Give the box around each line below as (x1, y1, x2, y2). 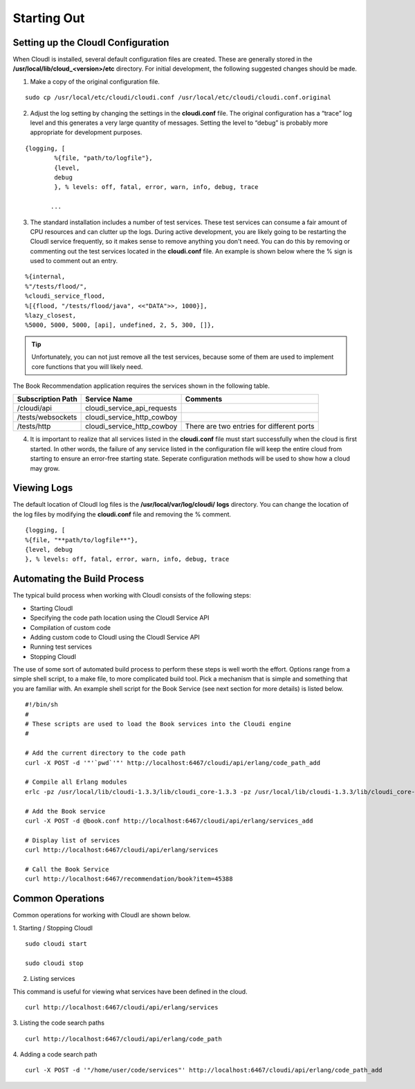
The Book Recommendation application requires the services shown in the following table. (12, 381, 270, 390)
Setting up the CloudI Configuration (12, 37, 169, 48)
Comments (185, 395, 223, 404)
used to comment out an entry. (30, 257, 118, 265)
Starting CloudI (30, 604, 73, 612)
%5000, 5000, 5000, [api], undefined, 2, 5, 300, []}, (25, 321, 215, 329)
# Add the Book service (25, 807, 106, 815)
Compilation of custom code (30, 623, 111, 631)
